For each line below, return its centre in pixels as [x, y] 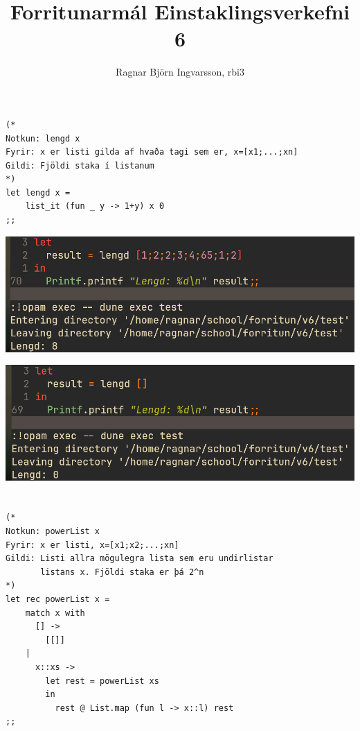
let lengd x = [38, 192]
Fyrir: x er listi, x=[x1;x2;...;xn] [92, 545]
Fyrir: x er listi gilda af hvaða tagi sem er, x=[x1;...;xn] [152, 152]
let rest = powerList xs [102, 681]
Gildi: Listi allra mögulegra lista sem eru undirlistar [139, 559]
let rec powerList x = [58, 600]
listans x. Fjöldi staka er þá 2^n [122, 572]
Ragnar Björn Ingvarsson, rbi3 [180, 72]
